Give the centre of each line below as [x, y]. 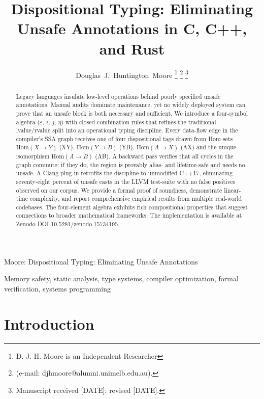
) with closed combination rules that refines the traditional [139, 122]
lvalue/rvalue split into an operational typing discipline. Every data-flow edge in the [127, 130]
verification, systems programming [57, 288]
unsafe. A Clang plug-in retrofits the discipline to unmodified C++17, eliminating [124, 173]
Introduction [49, 323]
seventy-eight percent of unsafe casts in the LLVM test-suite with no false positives [126, 181]
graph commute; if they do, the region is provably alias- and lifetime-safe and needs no [130, 164]
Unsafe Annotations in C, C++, [132, 28]
